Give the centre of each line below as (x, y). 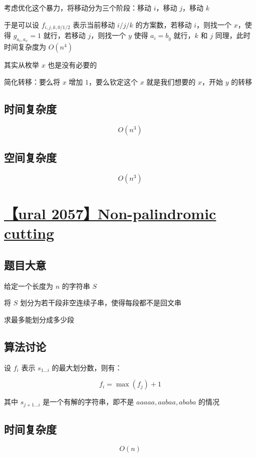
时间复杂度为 (25, 47)
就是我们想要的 (171, 82)
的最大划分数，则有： (87, 367)
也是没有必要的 (72, 65)
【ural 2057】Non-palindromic (110, 213)
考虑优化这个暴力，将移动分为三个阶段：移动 (78, 8)
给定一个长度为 (29, 286)
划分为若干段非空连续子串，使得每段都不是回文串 (100, 303)
